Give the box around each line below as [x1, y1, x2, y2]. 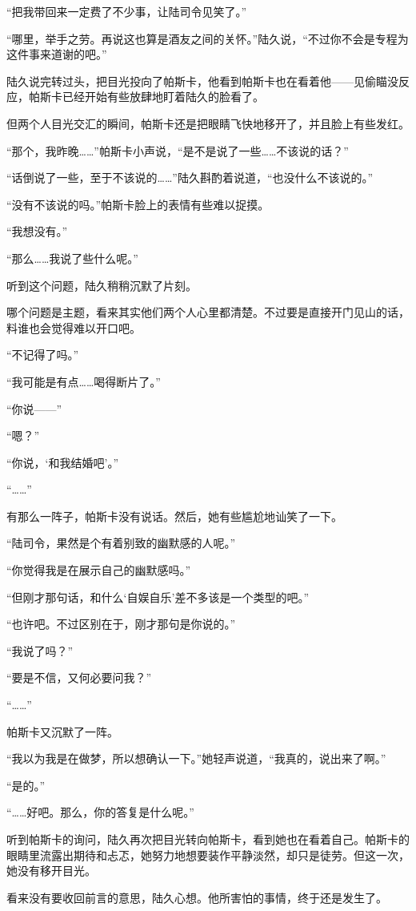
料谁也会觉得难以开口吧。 [6, 319, 141, 336]
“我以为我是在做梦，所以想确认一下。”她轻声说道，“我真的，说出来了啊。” [6, 750, 386, 767]
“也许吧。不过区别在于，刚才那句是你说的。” [6, 615, 236, 632]
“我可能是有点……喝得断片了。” [6, 373, 161, 389]
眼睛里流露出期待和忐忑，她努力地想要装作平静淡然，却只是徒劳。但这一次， [6, 846, 410, 863]
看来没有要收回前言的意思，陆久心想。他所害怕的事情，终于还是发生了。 [6, 889, 387, 905]
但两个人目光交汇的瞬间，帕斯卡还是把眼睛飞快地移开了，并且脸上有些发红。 [6, 115, 410, 131]
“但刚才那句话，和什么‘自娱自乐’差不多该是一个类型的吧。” [6, 588, 309, 605]
